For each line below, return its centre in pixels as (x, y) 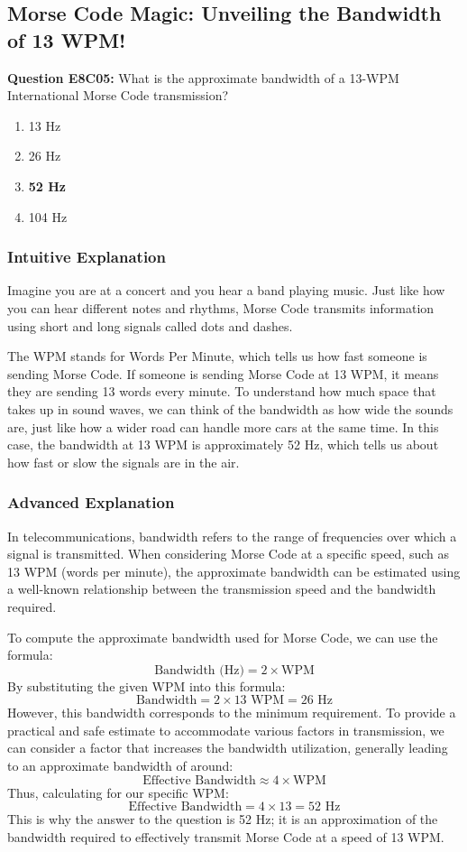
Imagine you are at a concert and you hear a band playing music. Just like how (226, 290)
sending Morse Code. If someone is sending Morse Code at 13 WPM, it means (223, 373)
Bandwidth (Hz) (199, 670)
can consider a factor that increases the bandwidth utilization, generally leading (228, 748)
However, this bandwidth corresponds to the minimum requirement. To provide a (232, 713)
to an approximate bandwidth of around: (120, 766)
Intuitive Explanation (87, 257)
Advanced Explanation (91, 502)
